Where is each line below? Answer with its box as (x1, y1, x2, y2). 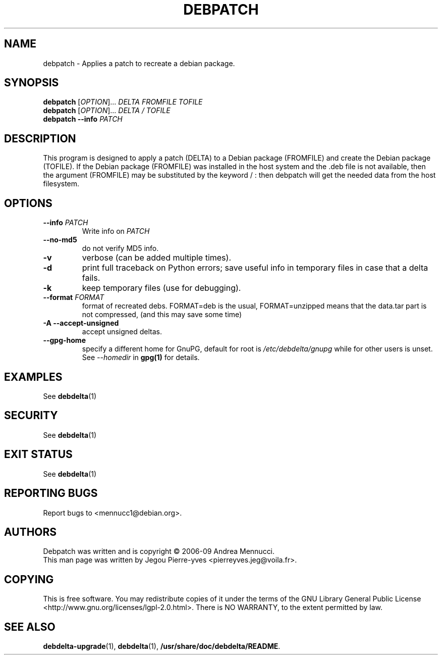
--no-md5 (43, 235, 77, 244)
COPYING (4, 573, 54, 586)
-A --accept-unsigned (43, 319, 119, 328)
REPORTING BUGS (4, 487, 98, 500)
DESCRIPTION (4, 132, 76, 145)
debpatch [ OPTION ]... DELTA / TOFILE (43, 106, 171, 115)
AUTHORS (4, 525, 57, 538)
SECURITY (4, 409, 58, 422)
